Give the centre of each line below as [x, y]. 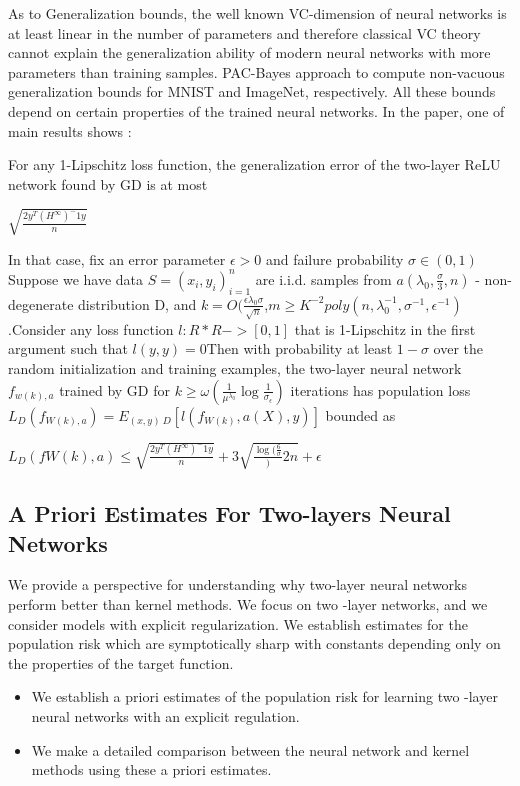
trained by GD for [114, 389]
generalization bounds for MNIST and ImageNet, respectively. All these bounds [252, 91]
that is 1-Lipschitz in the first [385, 328]
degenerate [41, 303]
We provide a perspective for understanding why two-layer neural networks [238, 584]
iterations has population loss [380, 389]
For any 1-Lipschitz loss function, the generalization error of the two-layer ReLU [254, 164]
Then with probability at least [299, 348]
